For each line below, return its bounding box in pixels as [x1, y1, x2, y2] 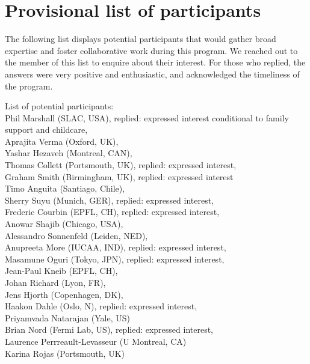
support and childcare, [5, 123, 88, 136]
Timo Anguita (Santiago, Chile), [5, 182, 125, 195]
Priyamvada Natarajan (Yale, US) [5, 311, 130, 324]
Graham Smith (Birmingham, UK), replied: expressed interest [5, 170, 234, 183]
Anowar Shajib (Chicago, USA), [5, 217, 123, 230]
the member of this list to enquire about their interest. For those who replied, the [5, 56, 306, 68]
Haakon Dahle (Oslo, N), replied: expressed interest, [5, 300, 197, 312]
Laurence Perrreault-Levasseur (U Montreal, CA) [5, 335, 187, 347]
